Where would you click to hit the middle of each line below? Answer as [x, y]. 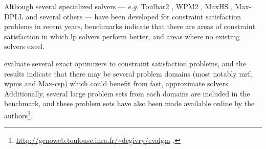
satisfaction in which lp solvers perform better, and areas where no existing [122, 36]
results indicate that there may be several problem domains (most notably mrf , [128, 73]
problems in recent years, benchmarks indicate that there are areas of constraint [130, 26]
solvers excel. [25, 46]
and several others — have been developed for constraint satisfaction [133, 16]
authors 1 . [18, 114]
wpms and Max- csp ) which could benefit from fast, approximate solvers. [117, 83]
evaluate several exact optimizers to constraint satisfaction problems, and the [125, 63]
